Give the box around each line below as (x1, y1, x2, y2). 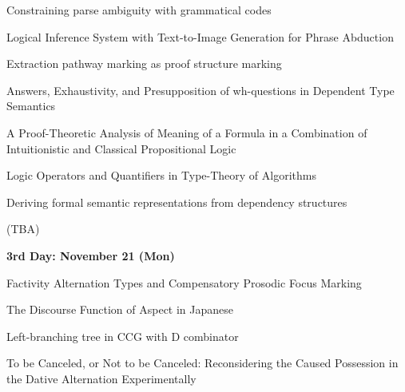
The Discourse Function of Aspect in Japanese (6, 301, 234, 318)
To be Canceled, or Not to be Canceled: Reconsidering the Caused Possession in (6, 354, 399, 371)
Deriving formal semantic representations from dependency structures (6, 193, 347, 210)
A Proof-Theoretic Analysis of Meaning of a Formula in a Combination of (6, 124, 367, 141)
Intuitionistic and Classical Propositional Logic (6, 140, 236, 156)
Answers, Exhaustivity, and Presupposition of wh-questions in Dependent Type (6, 81, 395, 98)
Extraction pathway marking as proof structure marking (6, 55, 282, 72)
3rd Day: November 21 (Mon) (6, 247, 175, 263)
